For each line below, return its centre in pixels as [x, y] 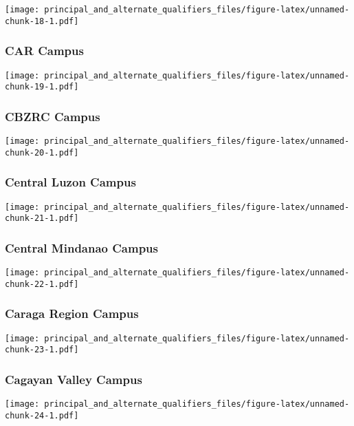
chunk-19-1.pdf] [42, 87]
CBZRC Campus [53, 116]
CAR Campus [44, 51]
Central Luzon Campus [70, 182]
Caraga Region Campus [72, 313]
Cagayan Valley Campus [74, 379]
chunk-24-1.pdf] [42, 415]
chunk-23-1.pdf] [42, 350]
